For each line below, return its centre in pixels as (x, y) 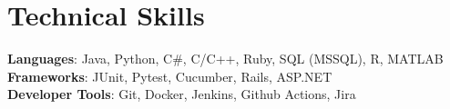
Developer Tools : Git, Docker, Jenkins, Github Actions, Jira (182, 94)
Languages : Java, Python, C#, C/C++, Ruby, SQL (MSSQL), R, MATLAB (225, 59)
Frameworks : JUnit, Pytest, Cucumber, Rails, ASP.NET (170, 76)
